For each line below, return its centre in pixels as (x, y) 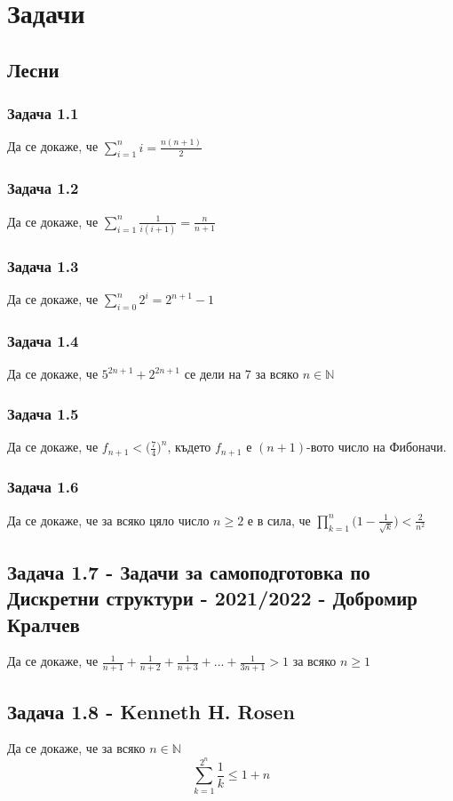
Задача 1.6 (43, 487)
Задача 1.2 (43, 188)
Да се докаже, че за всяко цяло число (108, 520)
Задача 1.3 (43, 265)
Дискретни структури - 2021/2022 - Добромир (212, 598)
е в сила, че (279, 520)
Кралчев (44, 624)
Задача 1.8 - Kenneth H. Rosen (151, 711)
